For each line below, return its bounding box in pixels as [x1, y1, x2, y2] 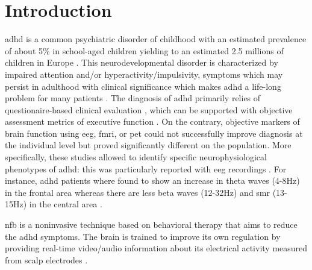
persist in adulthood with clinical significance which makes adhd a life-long [5, 80, 281, 92]
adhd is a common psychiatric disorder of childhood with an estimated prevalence [5, 33, 307, 45]
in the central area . [29, 198, 102, 210]
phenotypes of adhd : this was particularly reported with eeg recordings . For [5, 162, 287, 175]
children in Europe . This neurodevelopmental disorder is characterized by [5, 56, 278, 69]
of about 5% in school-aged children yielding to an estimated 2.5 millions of [5, 44, 284, 57]
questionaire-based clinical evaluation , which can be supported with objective [5, 103, 293, 116]
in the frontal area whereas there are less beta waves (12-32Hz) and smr [5, 186, 270, 198]
